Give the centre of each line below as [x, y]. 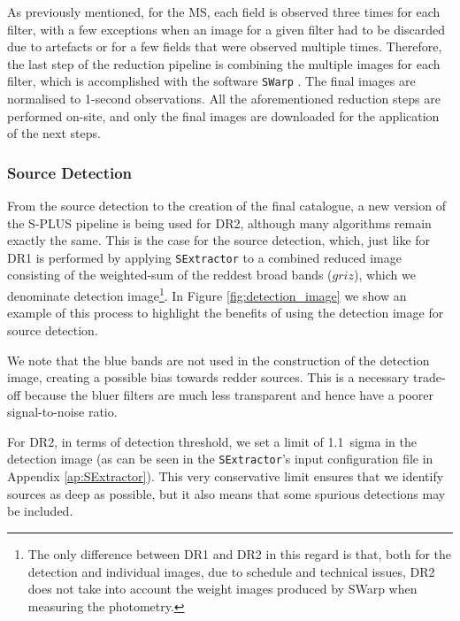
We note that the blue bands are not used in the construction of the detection [218, 360]
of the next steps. [54, 133]
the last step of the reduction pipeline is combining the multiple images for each [224, 63]
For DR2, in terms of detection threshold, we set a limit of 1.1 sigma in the [212, 441]
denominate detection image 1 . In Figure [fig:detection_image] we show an [207, 294]
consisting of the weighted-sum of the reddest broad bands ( [170, 275]
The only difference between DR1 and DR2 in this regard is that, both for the [240, 553]
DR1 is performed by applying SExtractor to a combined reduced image [204, 257]
